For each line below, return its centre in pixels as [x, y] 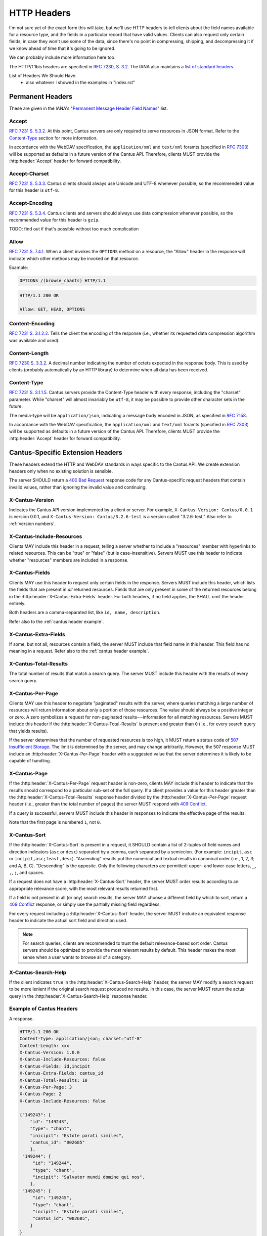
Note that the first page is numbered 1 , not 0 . [55, 822]
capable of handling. [30, 761]
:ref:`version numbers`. [33, 524]
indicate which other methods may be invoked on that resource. [74, 258]
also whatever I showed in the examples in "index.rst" [81, 83]
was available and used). [34, 340]
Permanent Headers [41, 97]
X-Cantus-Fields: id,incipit [55, 1066]
